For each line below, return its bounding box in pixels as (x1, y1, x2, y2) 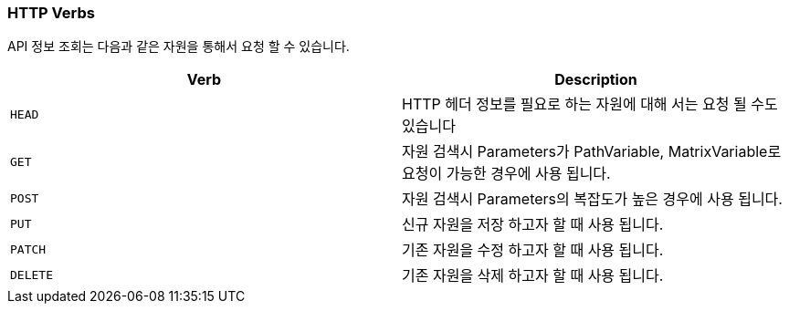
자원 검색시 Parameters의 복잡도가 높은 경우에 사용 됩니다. (402, 190, 783, 209)
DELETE (10, 267, 53, 282)
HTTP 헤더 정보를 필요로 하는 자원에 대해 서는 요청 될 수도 (402, 95, 778, 114)
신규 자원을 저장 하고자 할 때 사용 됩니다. (402, 215, 664, 234)
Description (554, 70, 637, 89)
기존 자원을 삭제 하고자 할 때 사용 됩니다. (402, 266, 664, 285)
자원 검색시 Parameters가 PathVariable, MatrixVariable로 (402, 142, 782, 161)
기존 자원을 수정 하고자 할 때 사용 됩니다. (402, 241, 664, 260)
